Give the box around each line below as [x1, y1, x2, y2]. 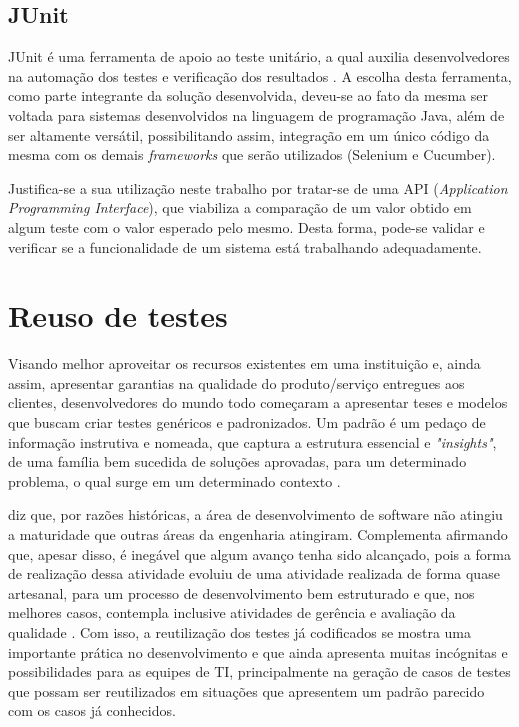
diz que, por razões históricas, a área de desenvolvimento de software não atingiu [8, 504, 503, 525]
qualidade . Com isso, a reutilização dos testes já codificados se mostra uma [8, 621, 472, 642]
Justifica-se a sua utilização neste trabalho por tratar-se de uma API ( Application [8, 177, 508, 198]
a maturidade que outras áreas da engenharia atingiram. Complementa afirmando [8, 524, 508, 545]
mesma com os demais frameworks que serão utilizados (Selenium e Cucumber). [8, 144, 496, 165]
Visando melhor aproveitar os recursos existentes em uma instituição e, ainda [8, 353, 481, 374]
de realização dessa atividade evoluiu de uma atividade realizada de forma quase [8, 563, 500, 584]
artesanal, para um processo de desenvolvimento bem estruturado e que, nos [8, 582, 475, 603]
